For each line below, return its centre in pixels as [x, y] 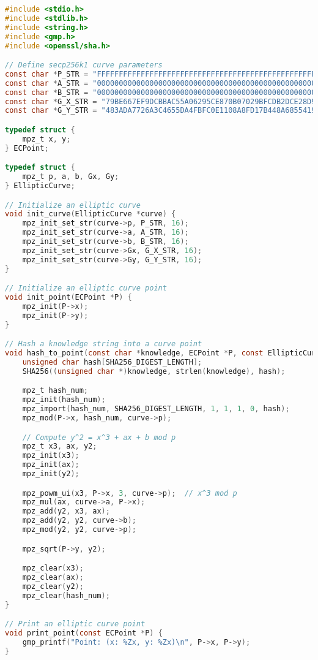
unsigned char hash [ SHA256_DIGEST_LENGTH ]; [112, 362]
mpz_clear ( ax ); [53, 577]
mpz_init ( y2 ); [51, 474]
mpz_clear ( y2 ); [53, 586]
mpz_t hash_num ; [55, 391]
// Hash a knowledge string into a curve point [104, 344]
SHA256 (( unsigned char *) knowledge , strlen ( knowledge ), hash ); [154, 371]
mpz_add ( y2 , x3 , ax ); [66, 511]
